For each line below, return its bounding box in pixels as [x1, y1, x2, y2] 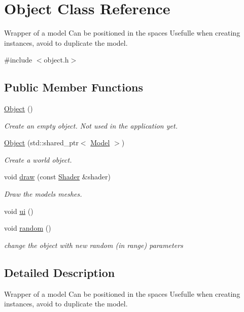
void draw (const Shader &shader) [4, 171, 111, 182]
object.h [44, 54, 69, 65]
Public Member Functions [4, 79, 143, 95]
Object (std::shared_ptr [4, 137, 79, 148]
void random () [4, 223, 51, 233]
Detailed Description [4, 264, 115, 280]
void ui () [4, 205, 33, 216]
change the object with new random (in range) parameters [4, 239, 183, 250]
